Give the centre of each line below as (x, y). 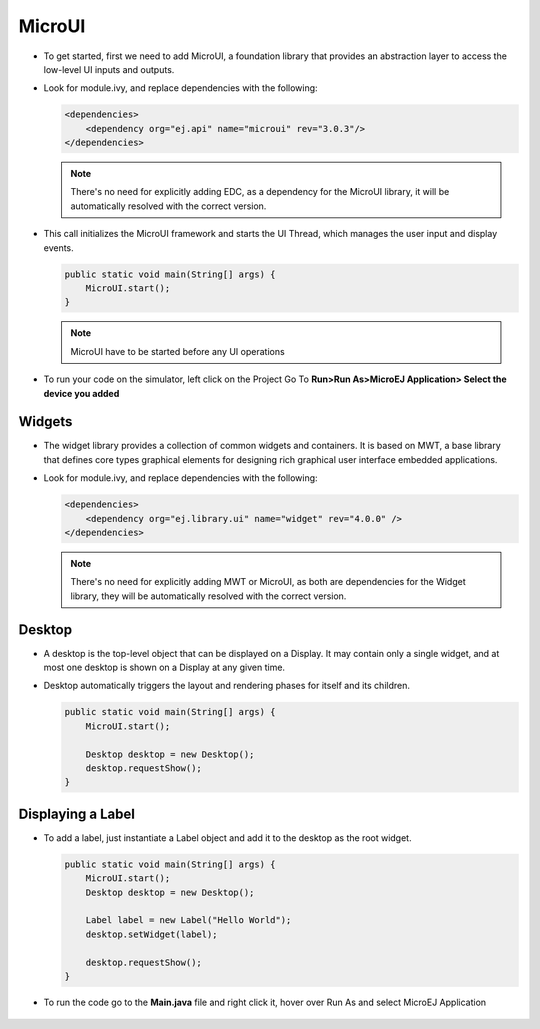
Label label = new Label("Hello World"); (188, 920)
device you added (81, 393)
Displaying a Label (76, 813)
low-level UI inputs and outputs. (109, 69)
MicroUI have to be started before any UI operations (177, 351)
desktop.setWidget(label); (152, 934)
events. (58, 247)
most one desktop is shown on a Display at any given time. (164, 667)
